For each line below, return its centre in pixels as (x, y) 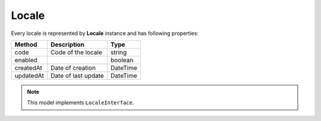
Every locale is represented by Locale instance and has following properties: (105, 33)
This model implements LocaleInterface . (81, 103)
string (119, 52)
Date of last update (77, 75)
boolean (122, 60)
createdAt (29, 68)
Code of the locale (76, 52)
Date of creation (73, 68)
